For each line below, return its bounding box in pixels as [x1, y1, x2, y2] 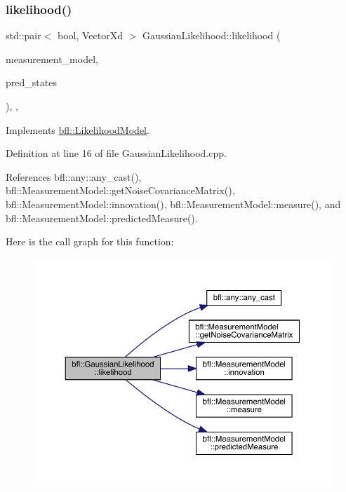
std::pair [6, 28, 41, 43]
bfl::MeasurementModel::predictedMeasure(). [6, 210, 198, 225]
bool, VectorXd [58, 28, 124, 43]
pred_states [6, 75, 57, 90]
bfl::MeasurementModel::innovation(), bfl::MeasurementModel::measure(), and [6, 196, 341, 211]
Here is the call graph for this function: [6, 234, 174, 249]
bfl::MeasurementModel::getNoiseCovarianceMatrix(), [6, 183, 235, 198]
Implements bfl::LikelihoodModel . [6, 122, 149, 137]
